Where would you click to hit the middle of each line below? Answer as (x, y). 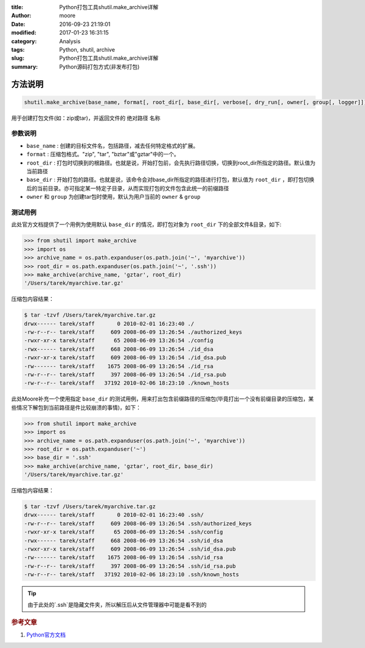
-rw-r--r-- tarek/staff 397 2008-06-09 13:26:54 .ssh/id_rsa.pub (130, 566)
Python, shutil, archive (87, 49)
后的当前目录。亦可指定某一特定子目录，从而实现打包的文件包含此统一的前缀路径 (128, 188)
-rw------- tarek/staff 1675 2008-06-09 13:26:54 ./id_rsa (119, 366)
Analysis (70, 41)
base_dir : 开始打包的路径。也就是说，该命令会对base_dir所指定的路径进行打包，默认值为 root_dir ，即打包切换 (170, 180)
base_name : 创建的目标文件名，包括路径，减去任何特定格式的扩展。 (113, 145)
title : (17, 7)
